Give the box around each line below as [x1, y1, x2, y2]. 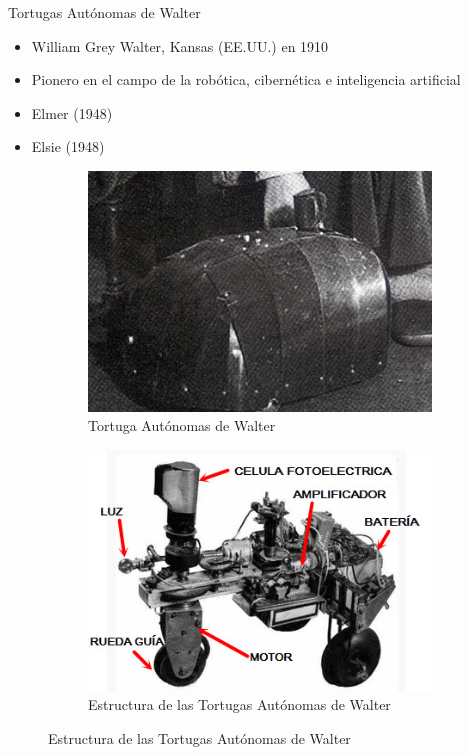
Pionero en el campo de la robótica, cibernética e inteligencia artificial [31, 69, 461, 90]
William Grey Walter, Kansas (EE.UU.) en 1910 [31, 35, 329, 56]
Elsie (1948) [31, 136, 105, 157]
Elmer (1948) [31, 102, 113, 123]
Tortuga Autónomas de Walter [88, 415, 276, 436]
